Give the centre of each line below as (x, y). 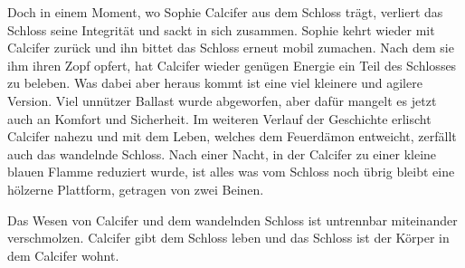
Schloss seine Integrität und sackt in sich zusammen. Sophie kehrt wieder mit (221, 29)
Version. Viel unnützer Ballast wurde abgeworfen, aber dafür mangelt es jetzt (222, 100)
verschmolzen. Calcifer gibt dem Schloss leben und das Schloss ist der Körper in (228, 238)
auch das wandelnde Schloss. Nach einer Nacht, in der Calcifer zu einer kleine (222, 153)
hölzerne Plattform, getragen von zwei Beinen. (136, 189)
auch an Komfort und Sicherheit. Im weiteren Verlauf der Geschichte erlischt (219, 118)
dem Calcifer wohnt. (63, 255)
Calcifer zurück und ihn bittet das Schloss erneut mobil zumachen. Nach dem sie (231, 48)
